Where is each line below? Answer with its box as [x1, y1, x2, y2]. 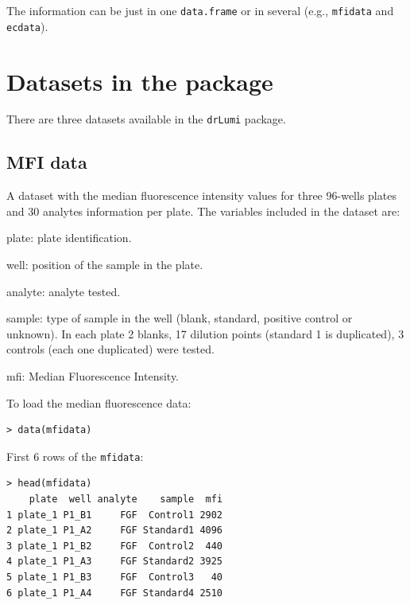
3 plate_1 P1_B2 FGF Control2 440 [6, 540, 223, 552]
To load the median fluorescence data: [6, 394, 191, 411]
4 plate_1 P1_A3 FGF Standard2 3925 [6, 556, 223, 568]
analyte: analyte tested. [6, 283, 121, 299]
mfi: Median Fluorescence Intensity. [6, 368, 179, 384]
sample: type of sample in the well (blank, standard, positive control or [6, 310, 353, 326]
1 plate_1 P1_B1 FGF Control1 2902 [6, 509, 223, 521]
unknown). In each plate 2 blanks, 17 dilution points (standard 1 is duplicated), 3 [6, 325, 404, 342]
